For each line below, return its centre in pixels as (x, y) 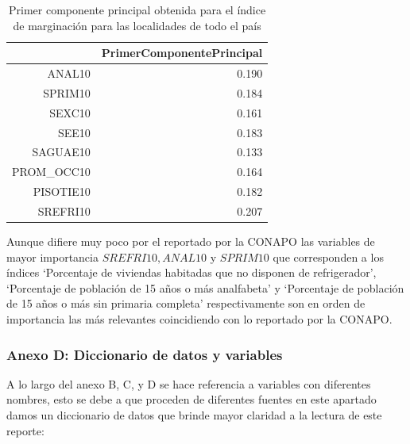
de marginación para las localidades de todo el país (137, 25)
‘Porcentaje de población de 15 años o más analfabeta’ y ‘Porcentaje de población (205, 287)
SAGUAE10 (61, 152)
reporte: (25, 430)
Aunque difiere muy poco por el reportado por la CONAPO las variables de (191, 241)
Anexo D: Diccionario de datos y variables (145, 354)
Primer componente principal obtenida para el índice (137, 10)
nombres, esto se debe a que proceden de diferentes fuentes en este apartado (191, 399)
